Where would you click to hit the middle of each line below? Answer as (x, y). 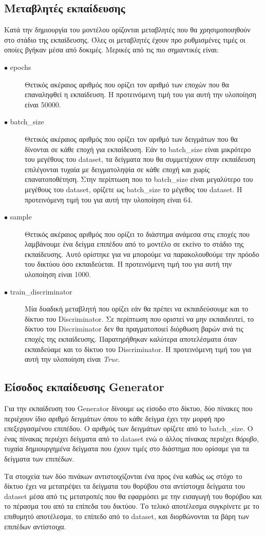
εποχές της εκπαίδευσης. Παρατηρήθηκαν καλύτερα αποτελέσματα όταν (131, 339)
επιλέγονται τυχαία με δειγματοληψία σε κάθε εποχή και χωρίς (117, 169)
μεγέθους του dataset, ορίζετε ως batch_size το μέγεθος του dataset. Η (134, 189)
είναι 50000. (43, 104)
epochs (21, 67)
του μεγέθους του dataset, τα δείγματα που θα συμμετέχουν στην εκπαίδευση (140, 159)
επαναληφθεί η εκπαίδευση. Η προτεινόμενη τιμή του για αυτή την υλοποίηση (141, 94)
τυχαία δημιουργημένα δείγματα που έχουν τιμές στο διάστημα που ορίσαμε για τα (127, 448)
